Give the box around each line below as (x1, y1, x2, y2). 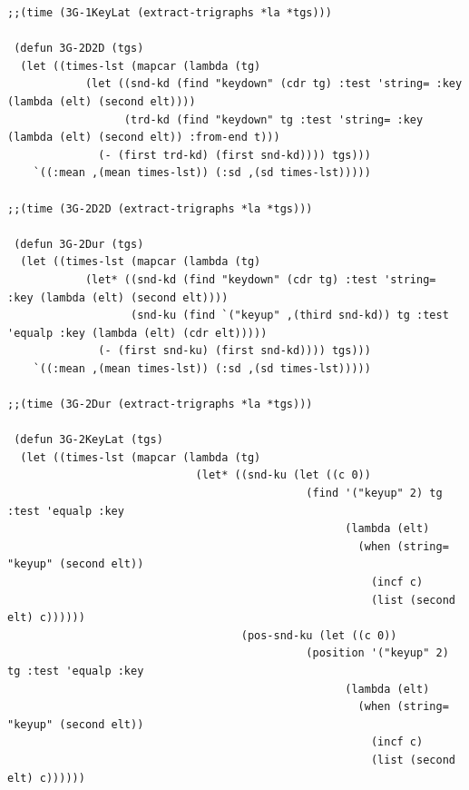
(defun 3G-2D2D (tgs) (14, 42, 144, 55)
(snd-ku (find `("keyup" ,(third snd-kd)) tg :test (131, 309, 449, 322)
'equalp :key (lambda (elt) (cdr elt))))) (7, 326, 268, 340)
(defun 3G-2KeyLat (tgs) (14, 433, 163, 447)
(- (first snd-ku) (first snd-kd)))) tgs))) (98, 344, 371, 358)
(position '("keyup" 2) (306, 647, 449, 660)
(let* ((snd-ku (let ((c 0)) (195, 469, 371, 482)
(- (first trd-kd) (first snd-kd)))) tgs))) (98, 148, 371, 162)
